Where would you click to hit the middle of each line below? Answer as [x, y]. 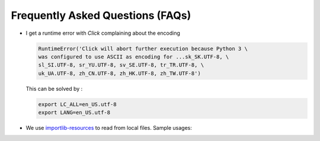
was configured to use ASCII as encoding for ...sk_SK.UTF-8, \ [134, 57]
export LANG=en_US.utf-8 [74, 113]
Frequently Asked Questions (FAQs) [101, 15]
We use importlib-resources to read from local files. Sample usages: [109, 128]
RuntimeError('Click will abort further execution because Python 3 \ [143, 48]
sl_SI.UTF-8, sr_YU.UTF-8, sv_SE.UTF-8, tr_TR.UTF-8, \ [121, 65]
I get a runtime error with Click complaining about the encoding [103, 33]
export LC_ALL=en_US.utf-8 [77, 104]
